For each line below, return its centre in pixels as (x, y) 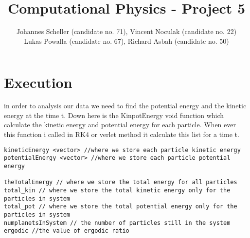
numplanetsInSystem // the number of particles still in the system (117, 223)
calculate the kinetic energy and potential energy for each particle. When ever (120, 125)
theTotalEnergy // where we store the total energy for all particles (121, 182)
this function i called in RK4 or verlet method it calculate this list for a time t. (122, 134)
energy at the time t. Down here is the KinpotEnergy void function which (114, 115)
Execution (38, 82)
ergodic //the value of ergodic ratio (67, 231)
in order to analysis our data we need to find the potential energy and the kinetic (125, 106)
